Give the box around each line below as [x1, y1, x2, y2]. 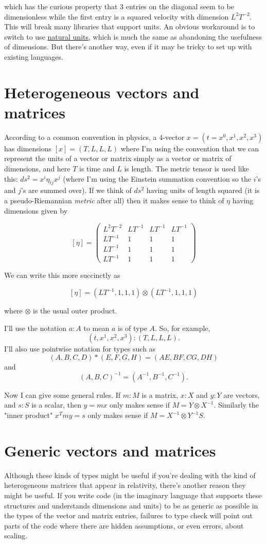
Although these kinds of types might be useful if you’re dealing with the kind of [4, 469, 256, 480]
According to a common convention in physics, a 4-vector [4, 131, 185, 142]
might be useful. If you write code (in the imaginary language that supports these [4, 489, 262, 500]
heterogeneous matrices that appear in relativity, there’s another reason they [4, 480, 246, 490]
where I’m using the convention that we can [120, 143, 259, 153]
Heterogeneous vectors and [4, 81, 200, 102]
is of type [118, 322, 147, 333]
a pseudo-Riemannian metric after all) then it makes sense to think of [4, 195, 224, 206]
